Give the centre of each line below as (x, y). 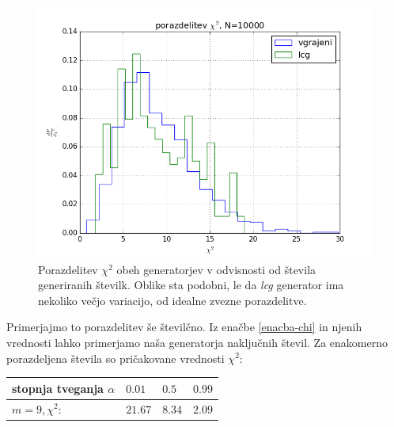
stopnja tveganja (58, 388)
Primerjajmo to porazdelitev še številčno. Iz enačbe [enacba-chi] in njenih (184, 327)
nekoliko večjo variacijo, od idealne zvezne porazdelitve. (172, 300)
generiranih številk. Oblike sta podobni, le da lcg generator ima (191, 285)
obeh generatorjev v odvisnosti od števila (216, 269)
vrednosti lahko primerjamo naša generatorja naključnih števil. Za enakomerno (197, 342)
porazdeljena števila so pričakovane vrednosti (116, 358)
